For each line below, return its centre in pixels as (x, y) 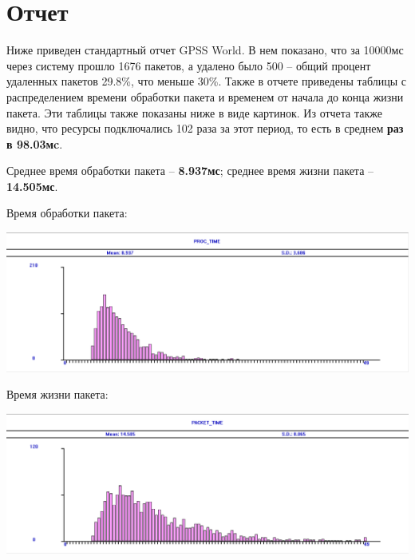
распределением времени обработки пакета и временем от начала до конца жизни (205, 96)
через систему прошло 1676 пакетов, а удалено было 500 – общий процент (189, 65)
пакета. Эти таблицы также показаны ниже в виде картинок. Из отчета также (194, 112)
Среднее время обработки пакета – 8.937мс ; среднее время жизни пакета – (190, 171)
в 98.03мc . (35, 143)
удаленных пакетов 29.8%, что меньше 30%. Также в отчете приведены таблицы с (206, 81)
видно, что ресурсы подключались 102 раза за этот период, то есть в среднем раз (205, 128)
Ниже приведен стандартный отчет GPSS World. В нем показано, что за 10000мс (205, 50)
